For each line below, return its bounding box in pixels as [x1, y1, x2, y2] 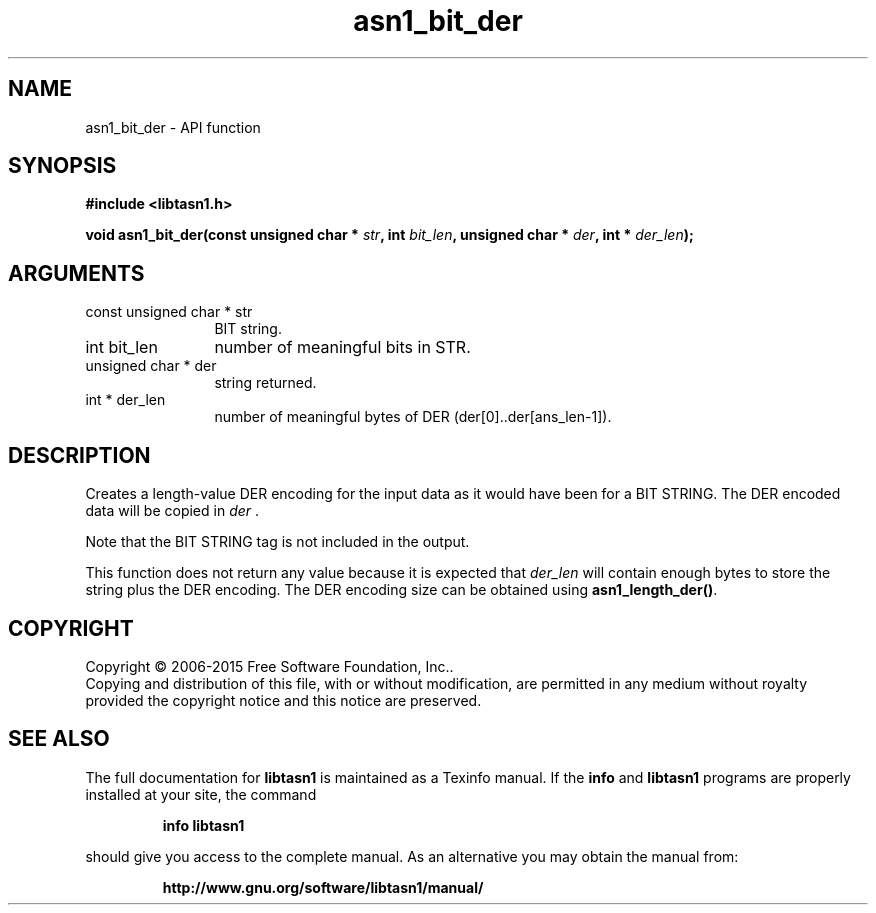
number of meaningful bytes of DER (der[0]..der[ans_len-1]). [214, 408, 612, 426]
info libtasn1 [162, 816, 245, 834]
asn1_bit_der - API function [85, 118, 261, 136]
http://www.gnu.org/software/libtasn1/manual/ [162, 878, 484, 896]
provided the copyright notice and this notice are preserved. [85, 691, 482, 709]
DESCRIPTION [8, 442, 151, 468]
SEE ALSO [8, 726, 110, 752]
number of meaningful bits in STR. [214, 337, 471, 358]
